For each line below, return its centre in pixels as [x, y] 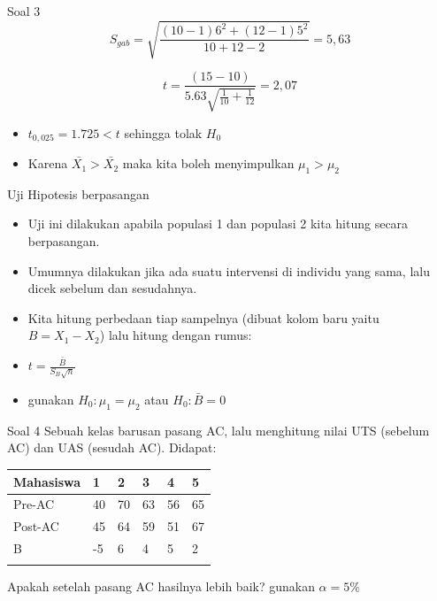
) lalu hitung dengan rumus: [176, 335]
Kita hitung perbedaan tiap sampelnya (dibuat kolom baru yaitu [203, 317]
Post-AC [36, 526]
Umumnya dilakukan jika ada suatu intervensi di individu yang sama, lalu [229, 270]
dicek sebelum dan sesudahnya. [112, 288]
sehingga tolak [163, 132]
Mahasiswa [47, 481]
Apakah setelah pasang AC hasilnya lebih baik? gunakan [161, 586]
